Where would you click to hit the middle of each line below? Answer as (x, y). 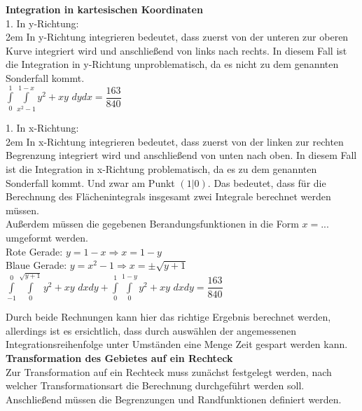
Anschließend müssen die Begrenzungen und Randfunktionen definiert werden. (174, 399)
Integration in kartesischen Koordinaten (104, 9)
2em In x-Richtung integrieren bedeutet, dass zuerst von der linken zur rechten (175, 141)
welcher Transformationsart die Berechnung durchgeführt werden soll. (155, 385)
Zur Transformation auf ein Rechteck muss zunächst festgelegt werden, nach (169, 371)
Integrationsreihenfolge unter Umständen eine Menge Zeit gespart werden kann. (177, 344)
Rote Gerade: (34, 251)
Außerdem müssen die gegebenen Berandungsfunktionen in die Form (152, 224)
